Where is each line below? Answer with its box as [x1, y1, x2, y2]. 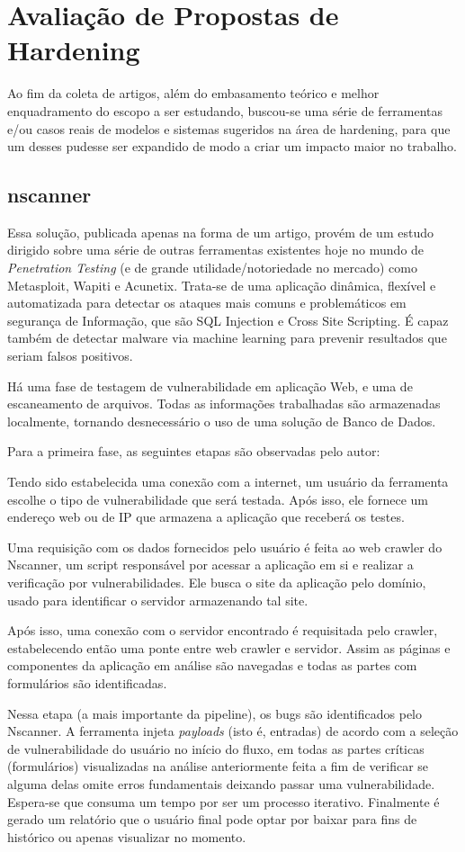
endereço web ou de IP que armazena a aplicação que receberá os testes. [7, 507, 405, 526]
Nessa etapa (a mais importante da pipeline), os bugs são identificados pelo [7, 704, 423, 722]
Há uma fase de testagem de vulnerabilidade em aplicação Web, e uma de [7, 376, 413, 395]
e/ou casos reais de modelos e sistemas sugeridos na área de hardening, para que [7, 119, 451, 138]
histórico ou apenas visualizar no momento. [7, 827, 246, 846]
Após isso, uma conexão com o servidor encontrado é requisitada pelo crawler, [7, 621, 438, 640]
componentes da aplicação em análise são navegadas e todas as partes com [7, 656, 417, 675]
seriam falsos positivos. [7, 346, 133, 365]
